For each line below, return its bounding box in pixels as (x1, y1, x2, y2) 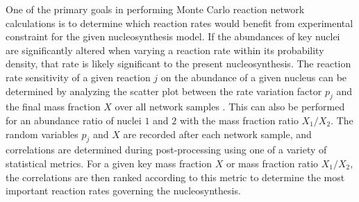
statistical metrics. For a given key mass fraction (6, 155, 212, 170)
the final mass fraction (6, 99, 101, 114)
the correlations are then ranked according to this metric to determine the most (6, 169, 345, 184)
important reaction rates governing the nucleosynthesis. (6, 183, 241, 198)
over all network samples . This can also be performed (115, 99, 345, 114)
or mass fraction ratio (226, 155, 319, 170)
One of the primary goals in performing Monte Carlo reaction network (6, 2, 305, 16)
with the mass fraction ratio (179, 112, 299, 127)
